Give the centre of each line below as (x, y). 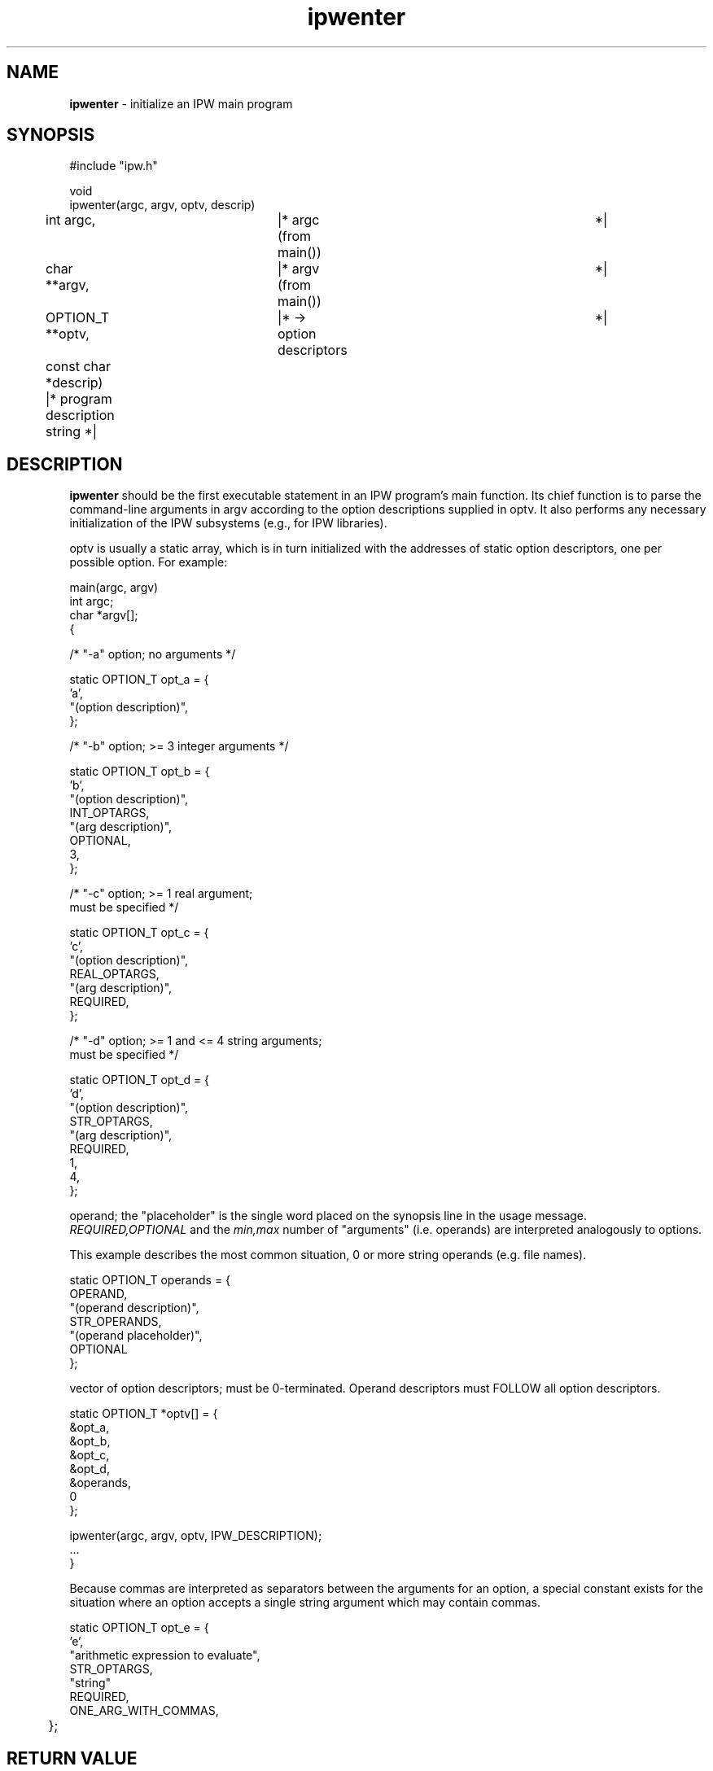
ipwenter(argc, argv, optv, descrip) (162, 205)
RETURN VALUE (72, 1758)
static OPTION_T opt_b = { (140, 772)
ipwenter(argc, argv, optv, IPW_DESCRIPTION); (196, 1536)
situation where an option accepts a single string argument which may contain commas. (305, 1603)
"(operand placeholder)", (136, 1336)
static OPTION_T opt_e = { (139, 1628)
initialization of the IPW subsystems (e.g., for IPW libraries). (228, 523)
